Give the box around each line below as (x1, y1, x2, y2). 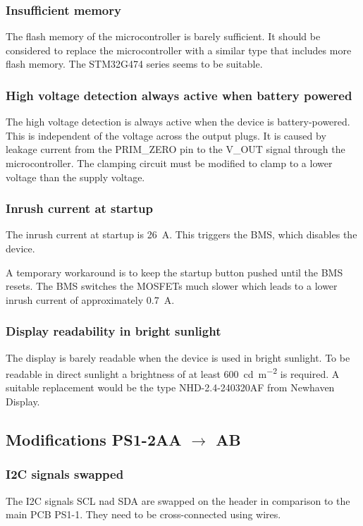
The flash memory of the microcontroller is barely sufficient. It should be (6, 29, 321, 44)
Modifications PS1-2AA (6, 429, 182, 451)
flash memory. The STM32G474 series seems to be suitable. (6, 56, 263, 71)
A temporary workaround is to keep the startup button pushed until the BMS (6, 264, 343, 279)
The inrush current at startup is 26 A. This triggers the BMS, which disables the (6, 227, 357, 242)
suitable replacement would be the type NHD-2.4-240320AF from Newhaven (6, 380, 335, 395)
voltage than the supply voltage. (6, 169, 145, 184)
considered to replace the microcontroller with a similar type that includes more (6, 42, 352, 57)
